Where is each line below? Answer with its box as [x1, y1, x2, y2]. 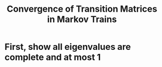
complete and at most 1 [4, 52, 101, 63]
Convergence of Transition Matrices [6, 3, 158, 15]
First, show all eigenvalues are [4, 42, 131, 52]
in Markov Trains [47, 14, 117, 25]
